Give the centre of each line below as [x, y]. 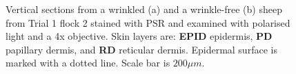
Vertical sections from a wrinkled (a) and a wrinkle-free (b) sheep [144, 9]
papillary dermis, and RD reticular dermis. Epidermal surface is [141, 49]
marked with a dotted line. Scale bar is [88, 63]
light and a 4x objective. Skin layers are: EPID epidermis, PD [139, 36]
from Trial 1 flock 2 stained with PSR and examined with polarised [148, 22]
